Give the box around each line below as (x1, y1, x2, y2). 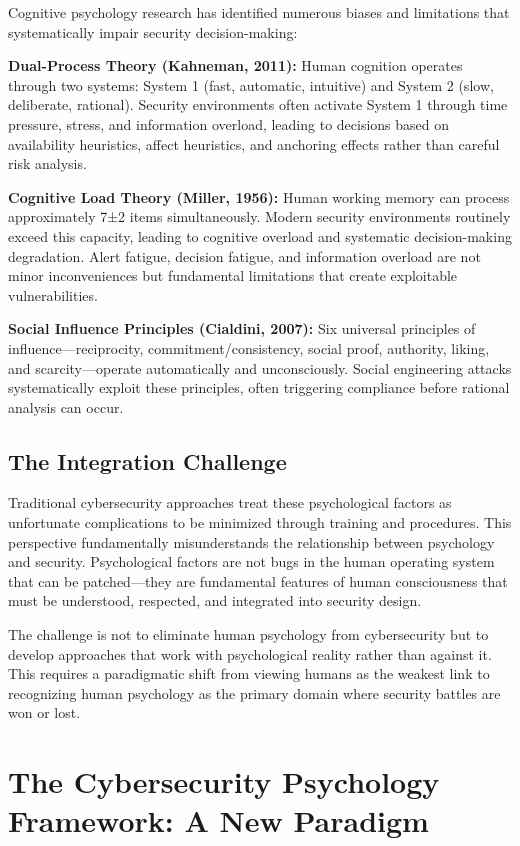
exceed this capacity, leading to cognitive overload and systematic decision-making (8, 225, 512, 246)
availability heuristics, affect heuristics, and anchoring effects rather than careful (8, 133, 500, 154)
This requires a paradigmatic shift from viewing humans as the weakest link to (8, 663, 490, 684)
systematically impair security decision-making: (8, 21, 298, 42)
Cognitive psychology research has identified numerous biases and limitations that (8, 2, 510, 22)
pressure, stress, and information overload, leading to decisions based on (8, 113, 450, 134)
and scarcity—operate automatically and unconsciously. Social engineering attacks (8, 357, 512, 378)
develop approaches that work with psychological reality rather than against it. (8, 643, 492, 664)
